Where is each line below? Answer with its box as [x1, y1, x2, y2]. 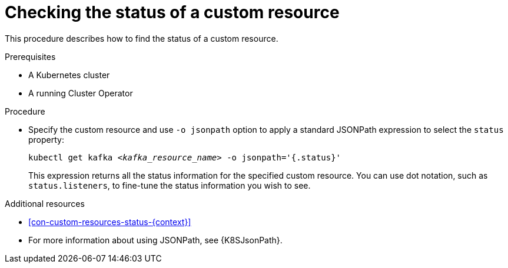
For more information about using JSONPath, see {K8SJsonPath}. [28, 235, 283, 245]
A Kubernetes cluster [28, 69, 110, 80]
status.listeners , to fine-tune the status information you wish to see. [28, 180, 311, 190]
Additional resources [5, 198, 85, 209]
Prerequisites [5, 51, 56, 62]
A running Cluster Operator [28, 88, 133, 98]
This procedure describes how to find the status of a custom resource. [5, 33, 278, 43]
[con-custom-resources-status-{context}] [28, 216, 191, 227]
